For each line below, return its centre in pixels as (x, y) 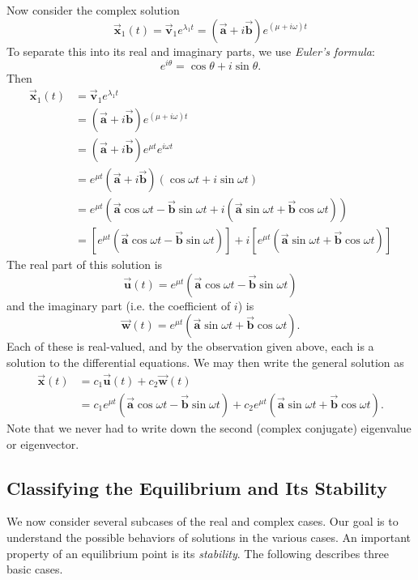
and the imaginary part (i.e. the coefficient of (119, 305)
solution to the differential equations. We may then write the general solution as (205, 362)
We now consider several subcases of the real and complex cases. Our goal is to (203, 521)
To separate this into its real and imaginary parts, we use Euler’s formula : (191, 51)
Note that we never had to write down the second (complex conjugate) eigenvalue (209, 427)
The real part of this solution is (85, 264)
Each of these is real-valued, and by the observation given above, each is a (190, 346)
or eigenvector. (43, 444)
